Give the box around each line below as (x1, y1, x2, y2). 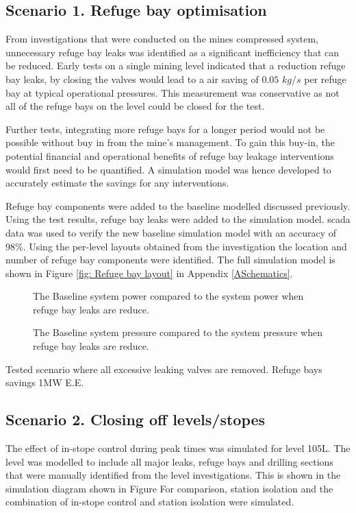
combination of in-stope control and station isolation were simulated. (5, 494, 294, 509)
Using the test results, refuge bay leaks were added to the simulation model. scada (5, 212, 351, 226)
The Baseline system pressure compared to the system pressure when (33, 325, 322, 339)
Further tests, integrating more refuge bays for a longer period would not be (5, 121, 325, 136)
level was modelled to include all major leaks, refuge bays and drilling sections (5, 454, 333, 468)
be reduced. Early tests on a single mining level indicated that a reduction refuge (5, 58, 346, 73)
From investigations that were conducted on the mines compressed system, (5, 32, 318, 46)
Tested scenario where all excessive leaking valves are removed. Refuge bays (5, 361, 322, 376)
